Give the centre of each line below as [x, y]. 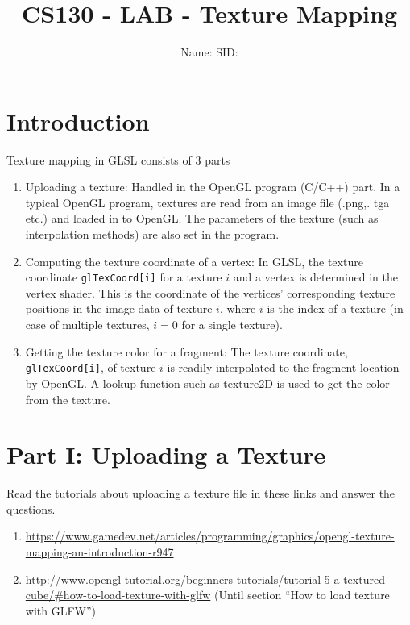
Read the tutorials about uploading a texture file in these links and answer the [201, 493]
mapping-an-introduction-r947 [99, 552]
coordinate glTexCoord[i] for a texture [124, 277]
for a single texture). [232, 325]
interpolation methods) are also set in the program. [152, 234]
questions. [31, 508]
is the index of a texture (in [335, 308]
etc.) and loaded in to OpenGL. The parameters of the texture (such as [202, 218]
